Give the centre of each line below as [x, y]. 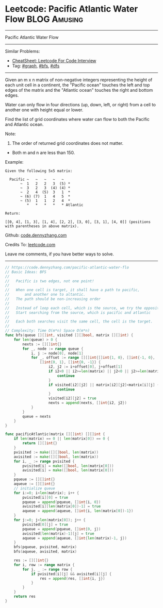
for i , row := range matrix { [44, 565]
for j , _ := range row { [48, 569]
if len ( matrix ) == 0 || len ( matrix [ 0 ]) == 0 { [62, 439]
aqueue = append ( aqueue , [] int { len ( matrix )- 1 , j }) [75, 538]
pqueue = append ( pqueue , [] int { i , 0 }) [62, 502]
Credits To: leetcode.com [30, 244]
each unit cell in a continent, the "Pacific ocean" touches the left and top [78, 85]
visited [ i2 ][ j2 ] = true [72, 398]
